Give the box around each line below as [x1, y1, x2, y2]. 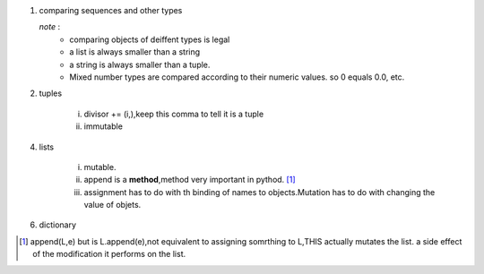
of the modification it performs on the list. [32, 249, 186, 260]
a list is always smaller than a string [69, 47, 201, 57]
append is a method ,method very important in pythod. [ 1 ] [83, 175, 296, 185]
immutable [83, 121, 123, 132]
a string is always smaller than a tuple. [69, 59, 211, 70]
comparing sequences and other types [39, 5, 183, 15]
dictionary [39, 219, 76, 230]
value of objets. [83, 200, 142, 210]
